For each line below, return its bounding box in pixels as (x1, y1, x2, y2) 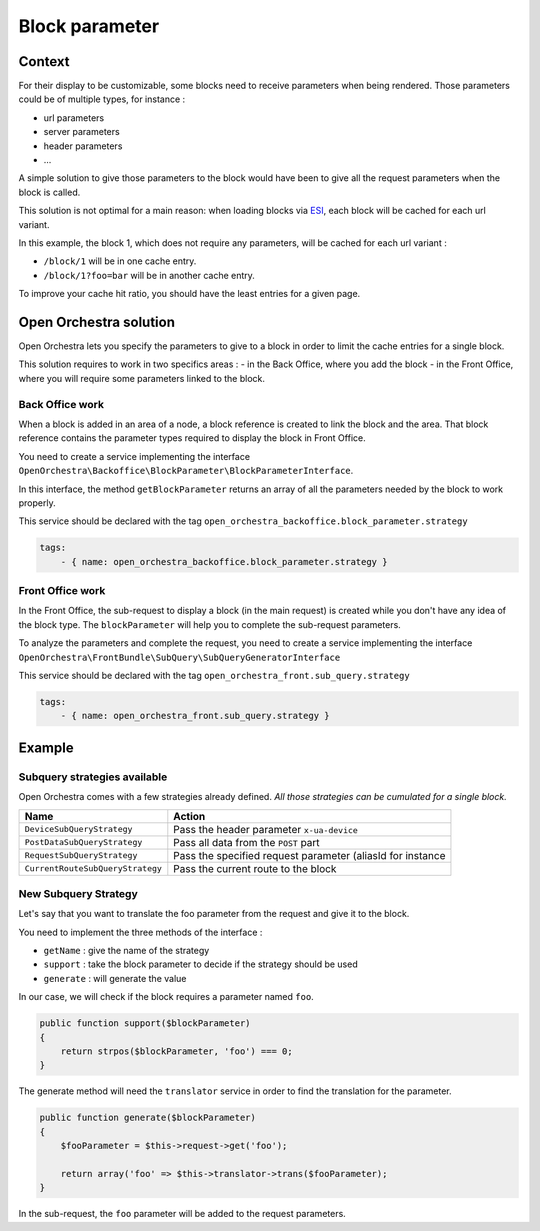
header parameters (43, 140, 123, 152)
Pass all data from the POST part (173, 835, 320, 849)
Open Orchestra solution (18, 313, 175, 330)
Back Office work (18, 397, 105, 411)
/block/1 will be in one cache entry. (43, 255, 197, 267)
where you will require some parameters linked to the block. (18, 372, 265, 384)
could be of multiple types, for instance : (18, 93, 186, 105)
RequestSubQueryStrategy (24, 850, 138, 860)
